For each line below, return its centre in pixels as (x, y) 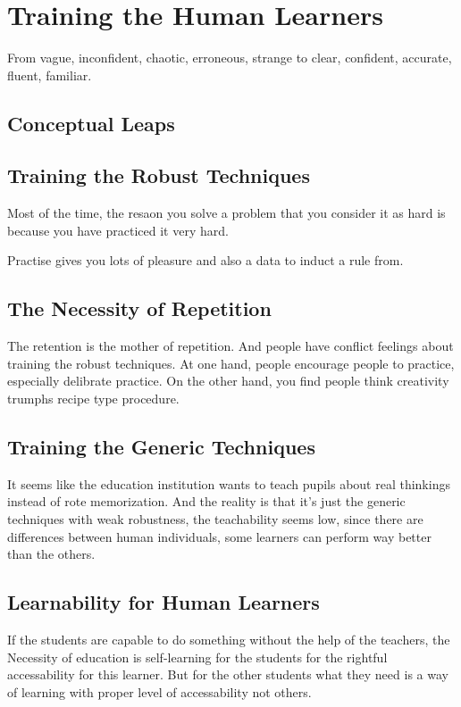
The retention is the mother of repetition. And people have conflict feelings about (230, 346)
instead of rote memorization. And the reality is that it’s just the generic (206, 501)
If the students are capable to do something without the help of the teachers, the (229, 640)
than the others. (51, 554)
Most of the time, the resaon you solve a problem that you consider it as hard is (226, 213)
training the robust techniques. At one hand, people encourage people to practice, (231, 363)
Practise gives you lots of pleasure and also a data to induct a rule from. (205, 260)
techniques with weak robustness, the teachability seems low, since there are (215, 519)
